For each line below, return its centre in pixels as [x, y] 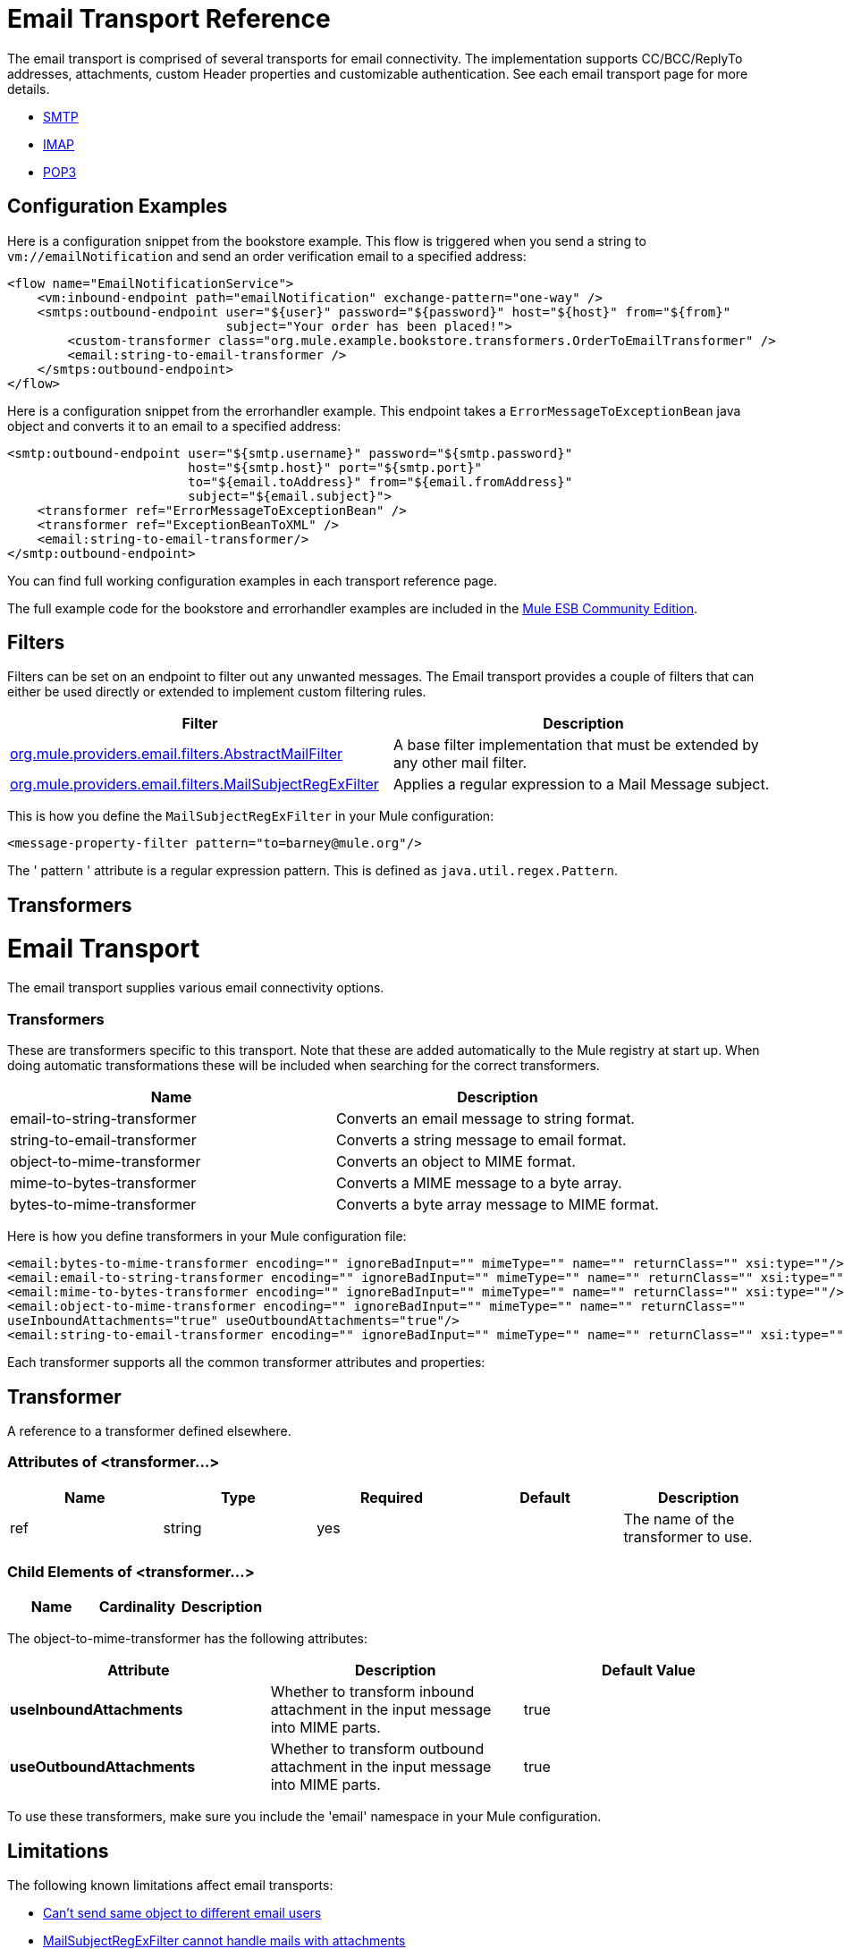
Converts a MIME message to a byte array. [479, 1183]
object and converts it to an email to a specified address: [174, 426]
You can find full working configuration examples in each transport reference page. [252, 580]
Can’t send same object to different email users [182, 1913]
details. [29, 89]
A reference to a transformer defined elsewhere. [149, 1430]
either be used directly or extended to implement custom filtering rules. [217, 692]
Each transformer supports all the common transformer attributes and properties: [246, 1363]
